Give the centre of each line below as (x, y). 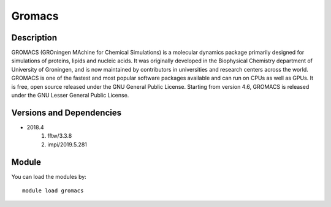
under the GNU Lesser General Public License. (70, 96)
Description (34, 38)
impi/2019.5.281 (67, 145)
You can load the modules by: (49, 176)
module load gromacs (53, 191)
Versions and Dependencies (67, 112)
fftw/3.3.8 (60, 136)
